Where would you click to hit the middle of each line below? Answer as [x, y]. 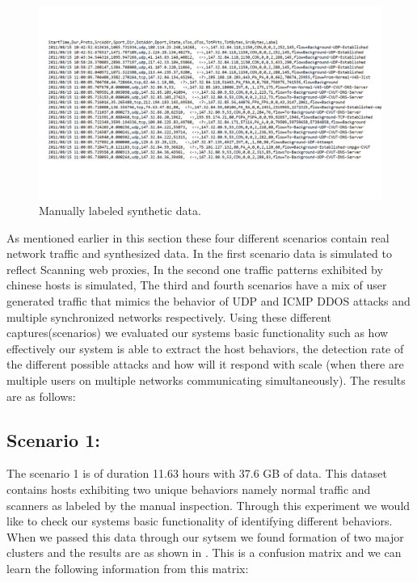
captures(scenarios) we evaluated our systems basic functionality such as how [198, 333]
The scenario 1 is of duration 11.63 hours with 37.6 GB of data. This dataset [197, 473]
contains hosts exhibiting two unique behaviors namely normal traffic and [189, 489]
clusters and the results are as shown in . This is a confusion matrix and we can [204, 552]
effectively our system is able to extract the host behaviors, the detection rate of [205, 348]
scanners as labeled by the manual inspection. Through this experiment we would [208, 505]
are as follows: [41, 396]
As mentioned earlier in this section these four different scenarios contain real [198, 237]
